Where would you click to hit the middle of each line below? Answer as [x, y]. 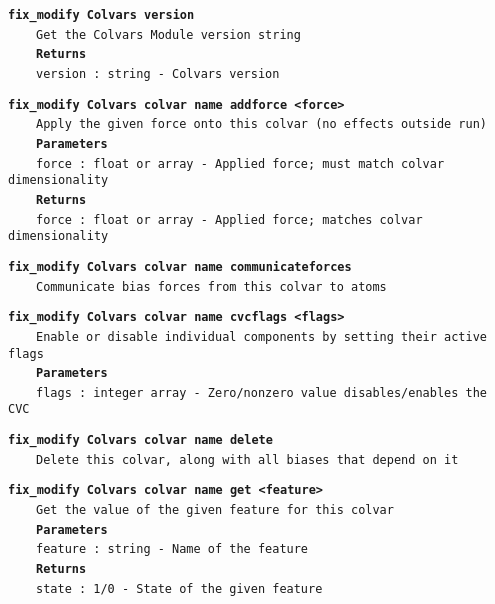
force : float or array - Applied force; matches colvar [229, 219]
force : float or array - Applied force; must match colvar [240, 163]
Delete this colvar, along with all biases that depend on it [247, 459]
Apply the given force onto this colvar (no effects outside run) [262, 124]
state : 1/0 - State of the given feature [179, 588]
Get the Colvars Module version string [168, 34]
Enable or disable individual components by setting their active [262, 336]
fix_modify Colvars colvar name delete [140, 440]
